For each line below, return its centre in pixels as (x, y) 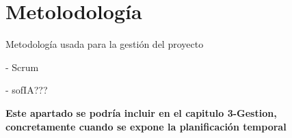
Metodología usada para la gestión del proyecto (105, 44)
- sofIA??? (27, 90)
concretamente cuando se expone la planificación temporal (146, 126)
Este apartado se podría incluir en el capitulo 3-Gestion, (141, 112)
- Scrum (22, 67)
